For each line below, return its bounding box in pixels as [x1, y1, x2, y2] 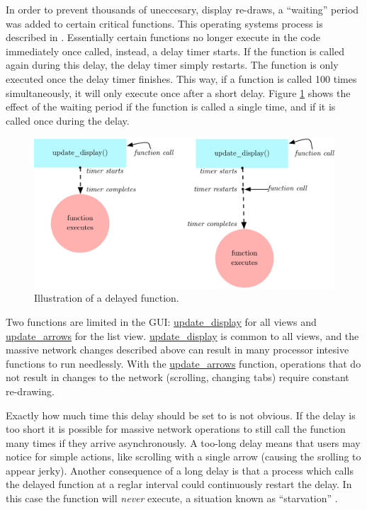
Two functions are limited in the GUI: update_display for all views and [6, 314, 317, 329]
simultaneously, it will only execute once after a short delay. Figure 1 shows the [6, 85, 351, 100]
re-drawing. [6, 383, 55, 398]
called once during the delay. [6, 113, 130, 127]
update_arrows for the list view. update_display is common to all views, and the [6, 328, 359, 343]
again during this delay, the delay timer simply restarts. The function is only [6, 57, 339, 72]
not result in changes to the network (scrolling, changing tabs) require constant [6, 370, 349, 385]
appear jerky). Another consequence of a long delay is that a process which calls [6, 463, 354, 477]
